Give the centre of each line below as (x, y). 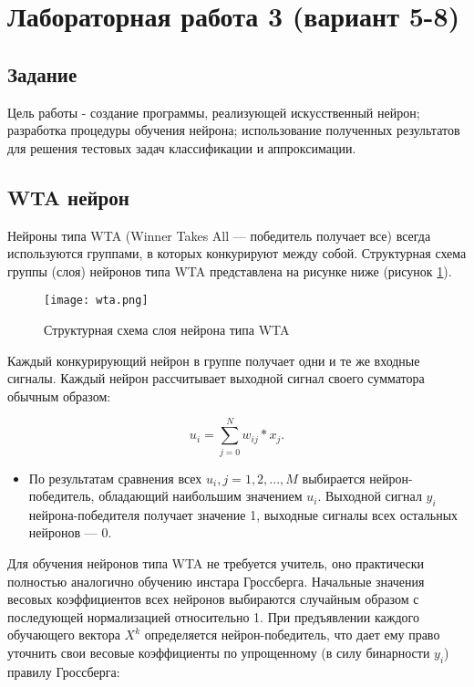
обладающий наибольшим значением (201, 496)
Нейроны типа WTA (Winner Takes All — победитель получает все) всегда (219, 235)
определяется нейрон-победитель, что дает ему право (292, 635)
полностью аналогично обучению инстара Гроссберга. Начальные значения (216, 581)
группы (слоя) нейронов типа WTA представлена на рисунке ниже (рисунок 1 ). (230, 271)
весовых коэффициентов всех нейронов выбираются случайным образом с (213, 599)
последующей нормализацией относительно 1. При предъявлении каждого (213, 616)
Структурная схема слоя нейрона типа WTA (167, 329)
